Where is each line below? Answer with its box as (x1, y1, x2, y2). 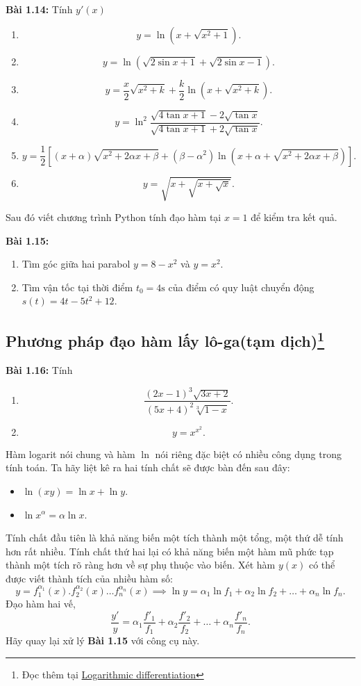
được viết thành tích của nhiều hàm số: (6, 571, 173, 585)
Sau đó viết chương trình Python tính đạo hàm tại (6, 210, 221, 224)
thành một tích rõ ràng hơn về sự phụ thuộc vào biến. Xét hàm (6, 557, 276, 572)
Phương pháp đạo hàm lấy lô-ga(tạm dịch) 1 (6, 327, 325, 352)
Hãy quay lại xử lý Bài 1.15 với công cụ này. (6, 633, 200, 648)
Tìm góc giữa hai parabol (22, 256, 131, 271)
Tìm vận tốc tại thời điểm (22, 279, 133, 294)
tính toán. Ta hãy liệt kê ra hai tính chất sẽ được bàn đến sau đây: (6, 460, 290, 475)
